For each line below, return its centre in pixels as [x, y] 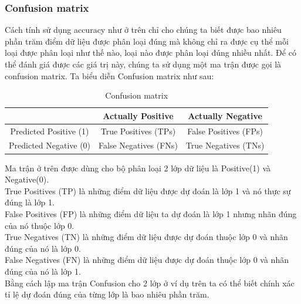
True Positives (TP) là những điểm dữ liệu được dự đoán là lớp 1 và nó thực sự [148, 190]
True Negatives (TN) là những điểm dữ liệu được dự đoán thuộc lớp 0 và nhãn [146, 237]
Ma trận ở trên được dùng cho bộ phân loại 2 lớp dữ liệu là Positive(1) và [138, 168]
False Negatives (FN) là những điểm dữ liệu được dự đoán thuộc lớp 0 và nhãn [147, 260]
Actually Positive [138, 115]
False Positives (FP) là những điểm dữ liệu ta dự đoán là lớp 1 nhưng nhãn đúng [151, 213]
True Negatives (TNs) [225, 145]
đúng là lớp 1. [30, 202]
